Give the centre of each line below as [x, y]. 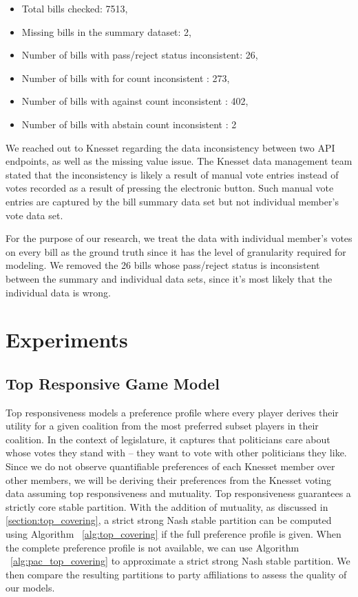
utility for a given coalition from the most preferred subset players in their [162, 426]
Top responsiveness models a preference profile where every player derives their [172, 412]
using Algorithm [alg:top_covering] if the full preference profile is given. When [173, 534]
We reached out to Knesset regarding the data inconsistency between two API [170, 147]
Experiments [67, 340]
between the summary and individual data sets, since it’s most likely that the [169, 278]
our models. [30, 588]
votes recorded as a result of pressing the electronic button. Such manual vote [170, 188]
